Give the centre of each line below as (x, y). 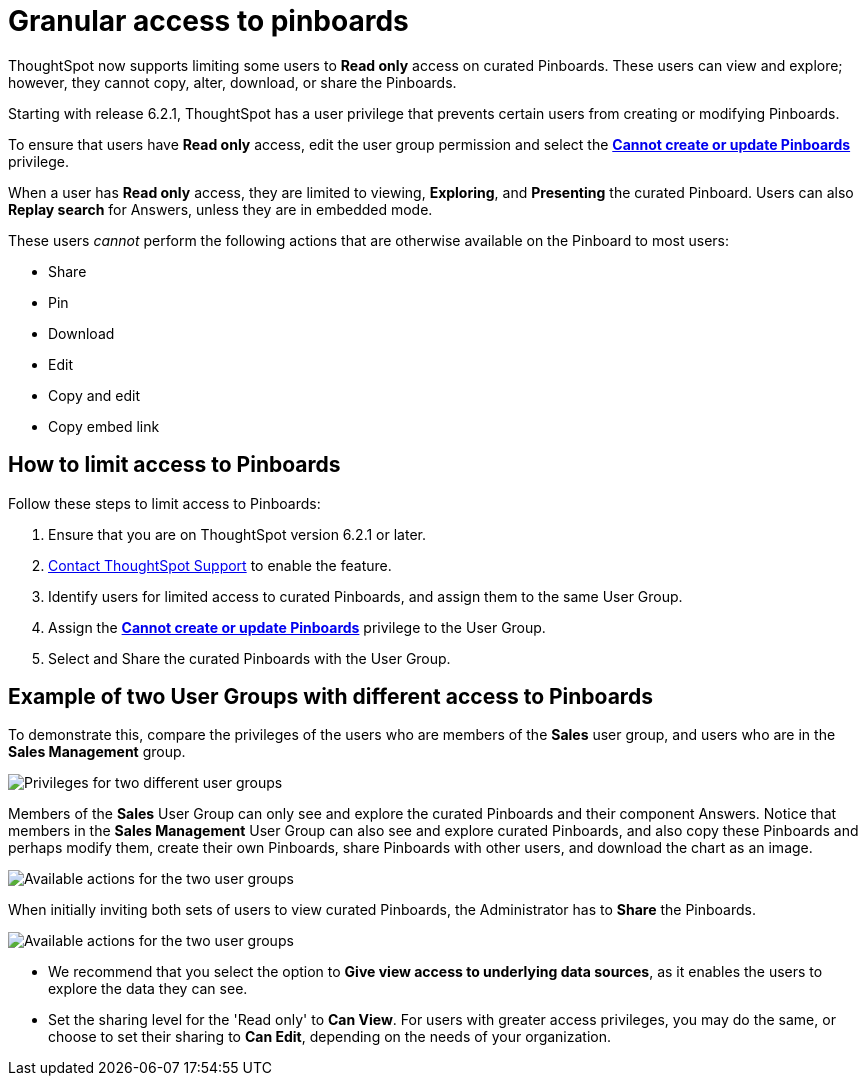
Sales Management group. (97, 752)
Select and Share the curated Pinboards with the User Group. (249, 658)
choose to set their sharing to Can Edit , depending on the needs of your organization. (330, 1037)
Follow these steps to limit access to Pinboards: (164, 503)
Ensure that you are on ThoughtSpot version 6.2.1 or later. (237, 534)
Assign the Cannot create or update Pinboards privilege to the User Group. (297, 627)
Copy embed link (104, 426)
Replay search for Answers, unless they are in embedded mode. (220, 209)
